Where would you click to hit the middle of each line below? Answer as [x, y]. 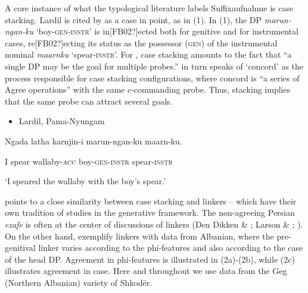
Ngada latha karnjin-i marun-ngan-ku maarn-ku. [94, 141]
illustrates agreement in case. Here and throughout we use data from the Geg [146, 271]
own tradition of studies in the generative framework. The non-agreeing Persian [150, 212]
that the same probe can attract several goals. [89, 101]
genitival [20, 248]
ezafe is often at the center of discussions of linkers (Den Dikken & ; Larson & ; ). [154, 224]
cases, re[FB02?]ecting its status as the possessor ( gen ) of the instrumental [141, 42]
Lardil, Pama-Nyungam [62, 121]
